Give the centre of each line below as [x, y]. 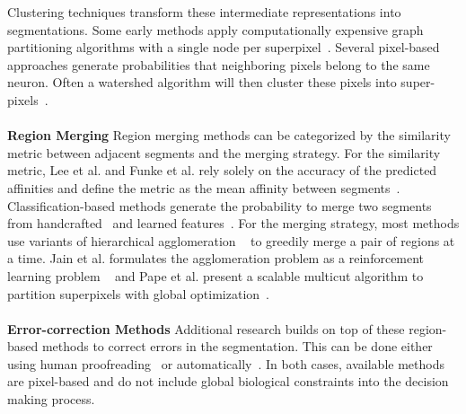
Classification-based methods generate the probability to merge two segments [220, 205]
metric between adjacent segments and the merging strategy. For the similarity [224, 152]
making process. [51, 399]
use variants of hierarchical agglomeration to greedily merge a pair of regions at [231, 240]
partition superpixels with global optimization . [138, 293]
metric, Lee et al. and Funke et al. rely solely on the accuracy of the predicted [222, 170]
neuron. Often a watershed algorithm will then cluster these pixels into [202, 82]
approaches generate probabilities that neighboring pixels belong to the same [219, 64]
